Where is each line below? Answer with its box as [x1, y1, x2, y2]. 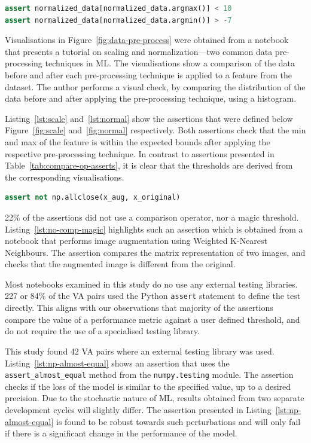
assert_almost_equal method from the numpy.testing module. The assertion [5, 368, 294, 381]
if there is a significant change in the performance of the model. [5, 427, 237, 439]
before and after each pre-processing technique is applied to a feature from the [5, 68, 292, 81]
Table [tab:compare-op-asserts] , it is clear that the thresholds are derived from [5, 159, 293, 172]
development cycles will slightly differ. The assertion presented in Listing [5, 403, 272, 415]
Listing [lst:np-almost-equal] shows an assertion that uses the [5, 356, 230, 369]
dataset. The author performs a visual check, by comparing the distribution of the [5, 80, 306, 93]
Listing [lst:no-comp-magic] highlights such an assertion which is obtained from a [5, 222, 303, 235]
